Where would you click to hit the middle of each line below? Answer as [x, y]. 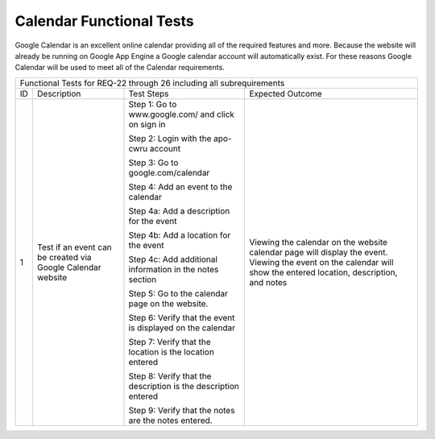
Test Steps [149, 93]
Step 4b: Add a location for [180, 235]
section [143, 280]
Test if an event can [75, 247]
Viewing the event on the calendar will [321, 262]
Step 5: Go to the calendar [178, 293]
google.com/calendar [169, 172]
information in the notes [174, 269]
